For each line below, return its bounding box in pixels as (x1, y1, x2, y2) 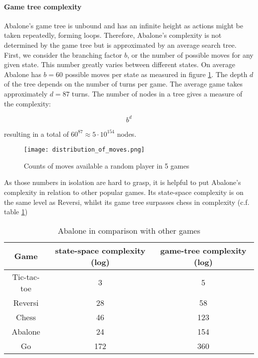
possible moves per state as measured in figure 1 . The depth (65, 69, 248, 79)
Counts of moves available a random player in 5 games (24, 160, 190, 171)
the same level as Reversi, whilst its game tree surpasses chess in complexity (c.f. (4, 196, 250, 207)
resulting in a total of (4, 128, 69, 139)
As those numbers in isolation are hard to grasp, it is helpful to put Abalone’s (4, 177, 241, 187)
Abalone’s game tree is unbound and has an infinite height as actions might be (4, 20, 243, 30)
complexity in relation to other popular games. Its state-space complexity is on (4, 187, 244, 197)
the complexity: (4, 98, 51, 108)
